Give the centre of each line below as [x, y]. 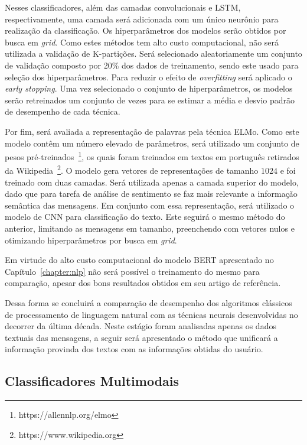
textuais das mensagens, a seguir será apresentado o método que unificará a [141, 337]
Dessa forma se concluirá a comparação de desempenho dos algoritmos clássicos [148, 302]
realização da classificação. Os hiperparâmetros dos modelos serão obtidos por [146, 30]
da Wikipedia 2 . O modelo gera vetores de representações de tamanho [132, 170]
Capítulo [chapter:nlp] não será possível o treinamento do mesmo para [132, 271]
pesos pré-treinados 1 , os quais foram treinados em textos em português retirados [152, 156]
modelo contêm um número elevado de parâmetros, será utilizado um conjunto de [152, 143]
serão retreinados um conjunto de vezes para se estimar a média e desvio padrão [150, 100]
